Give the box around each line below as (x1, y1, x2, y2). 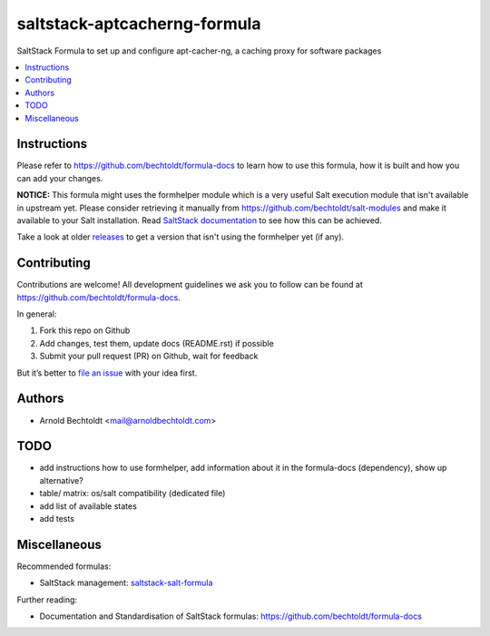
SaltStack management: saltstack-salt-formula (39, 577, 213, 589)
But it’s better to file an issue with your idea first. (16, 367, 198, 378)
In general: (16, 308, 57, 319)
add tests (39, 513, 74, 523)
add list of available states (39, 500, 138, 512)
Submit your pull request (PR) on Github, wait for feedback (39, 350, 259, 362)
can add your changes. (16, 172, 103, 183)
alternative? (39, 475, 83, 485)
